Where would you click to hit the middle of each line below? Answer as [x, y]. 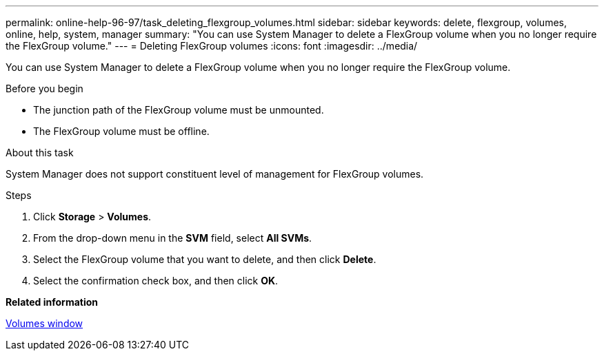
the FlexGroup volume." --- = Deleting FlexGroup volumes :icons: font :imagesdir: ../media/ [212, 46]
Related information [52, 302]
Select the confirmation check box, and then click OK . [156, 281]
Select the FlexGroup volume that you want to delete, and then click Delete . [205, 259]
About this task [40, 153]
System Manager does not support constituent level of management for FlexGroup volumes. [215, 174]
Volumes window [44, 323]
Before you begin [44, 88]
